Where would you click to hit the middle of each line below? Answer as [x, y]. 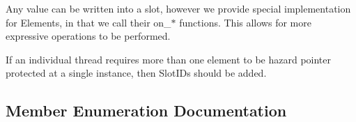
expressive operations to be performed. [88, 36]
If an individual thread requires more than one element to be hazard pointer [169, 59]
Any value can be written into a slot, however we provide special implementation [178, 8]
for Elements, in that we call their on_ [88, 22]
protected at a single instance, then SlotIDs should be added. [136, 73]
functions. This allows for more [245, 22]
